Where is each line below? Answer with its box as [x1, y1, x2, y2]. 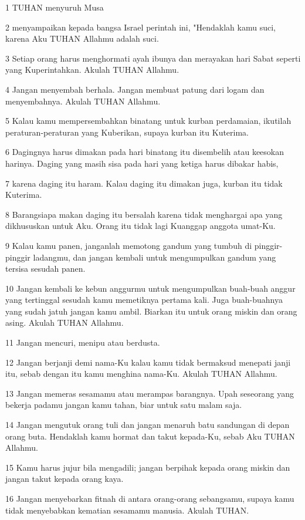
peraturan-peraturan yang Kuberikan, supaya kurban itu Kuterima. [5, 126, 249, 138]
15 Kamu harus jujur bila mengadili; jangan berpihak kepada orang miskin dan [5, 461, 290, 473]
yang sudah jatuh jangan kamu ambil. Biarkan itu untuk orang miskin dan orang [5, 305, 297, 317]
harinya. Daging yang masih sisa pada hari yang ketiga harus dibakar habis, [5, 157, 279, 169]
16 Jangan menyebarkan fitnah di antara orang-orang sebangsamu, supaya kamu [5, 492, 294, 504]
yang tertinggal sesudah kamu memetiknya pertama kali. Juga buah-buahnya [5, 293, 283, 306]
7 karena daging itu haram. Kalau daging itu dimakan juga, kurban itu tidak [5, 177, 283, 189]
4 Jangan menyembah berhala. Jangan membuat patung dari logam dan [5, 83, 265, 95]
